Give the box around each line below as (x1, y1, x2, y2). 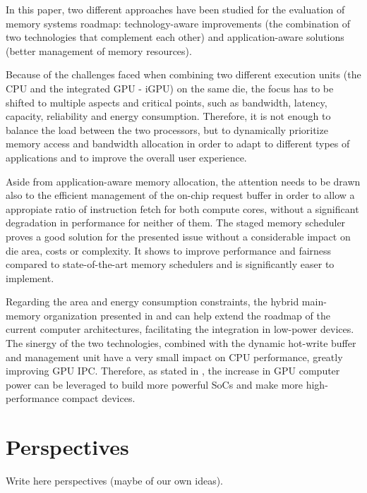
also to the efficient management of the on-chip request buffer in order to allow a (6, 188, 355, 202)
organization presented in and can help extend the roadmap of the (44, 308, 330, 322)
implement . (6, 270, 54, 285)
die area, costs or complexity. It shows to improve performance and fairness (6, 243, 332, 257)
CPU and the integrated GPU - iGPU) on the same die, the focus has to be (6, 80, 334, 95)
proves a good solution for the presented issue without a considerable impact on (6, 229, 351, 243)
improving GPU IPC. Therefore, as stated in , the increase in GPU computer (6, 363, 340, 378)
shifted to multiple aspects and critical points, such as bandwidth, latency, (6, 95, 327, 109)
